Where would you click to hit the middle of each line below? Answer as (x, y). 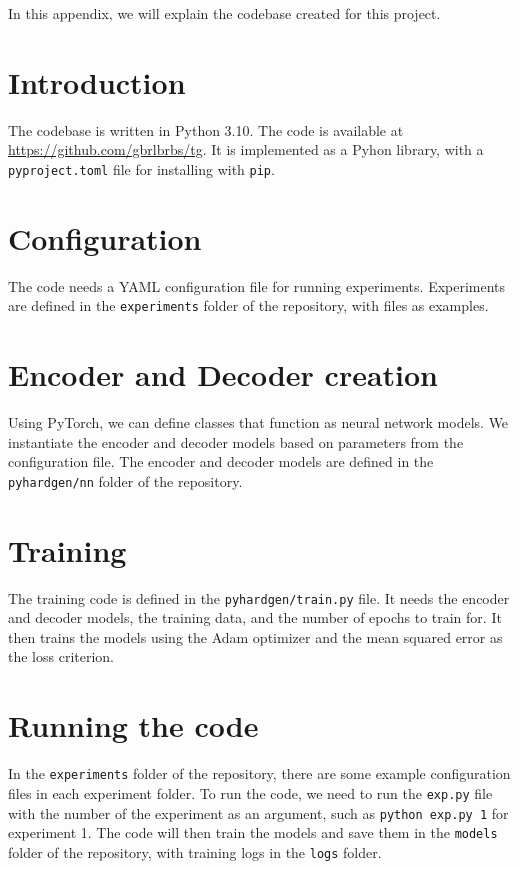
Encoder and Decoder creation (223, 374)
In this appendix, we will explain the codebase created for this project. (224, 13)
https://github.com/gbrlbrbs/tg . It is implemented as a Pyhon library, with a (246, 149)
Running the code (133, 725)
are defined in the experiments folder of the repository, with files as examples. (248, 305)
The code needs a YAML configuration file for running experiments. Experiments (257, 285)
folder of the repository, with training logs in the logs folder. (195, 851)
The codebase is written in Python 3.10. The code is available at (206, 129)
